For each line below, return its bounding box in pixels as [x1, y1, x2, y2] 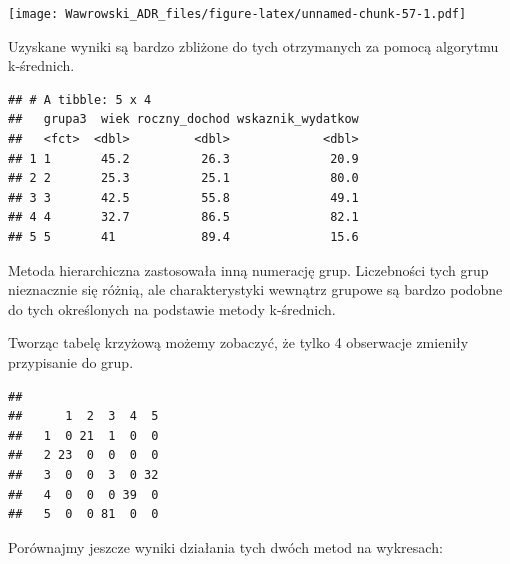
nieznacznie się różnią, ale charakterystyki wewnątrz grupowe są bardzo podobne [8, 279, 503, 300]
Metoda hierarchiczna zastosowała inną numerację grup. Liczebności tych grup [8, 259, 489, 280]
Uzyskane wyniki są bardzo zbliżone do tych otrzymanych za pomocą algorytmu [8, 35, 499, 56]
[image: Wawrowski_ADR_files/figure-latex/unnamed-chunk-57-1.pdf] [8, 7, 467, 21]
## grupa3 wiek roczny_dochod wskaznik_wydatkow [8, 112, 359, 127]
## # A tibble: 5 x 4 [8, 92, 152, 107]
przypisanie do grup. [8, 351, 134, 372]
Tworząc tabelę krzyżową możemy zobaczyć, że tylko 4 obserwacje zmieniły [8, 332, 469, 353]
